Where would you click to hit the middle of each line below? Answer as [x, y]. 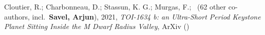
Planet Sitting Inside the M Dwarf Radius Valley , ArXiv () [97, 26]
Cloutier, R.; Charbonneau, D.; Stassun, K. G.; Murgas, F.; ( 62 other [115, 6]
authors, [17, 16]
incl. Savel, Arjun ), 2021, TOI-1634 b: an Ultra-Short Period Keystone [146, 16]
